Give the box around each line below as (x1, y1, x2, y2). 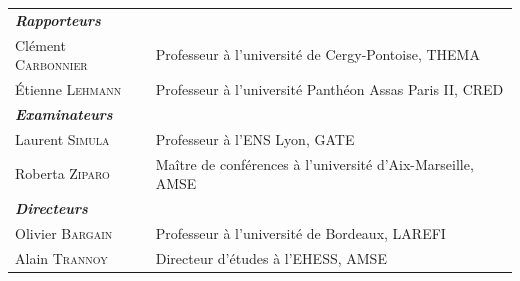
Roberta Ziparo (15, 163, 110, 184)
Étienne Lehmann (15, 79, 122, 100)
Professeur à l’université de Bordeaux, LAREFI (155, 222, 446, 243)
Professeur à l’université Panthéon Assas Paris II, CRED (155, 79, 504, 100)
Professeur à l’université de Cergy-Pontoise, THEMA (155, 44, 480, 65)
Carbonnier (15, 54, 88, 75)
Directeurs (15, 198, 88, 218)
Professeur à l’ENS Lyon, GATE (155, 128, 355, 149)
